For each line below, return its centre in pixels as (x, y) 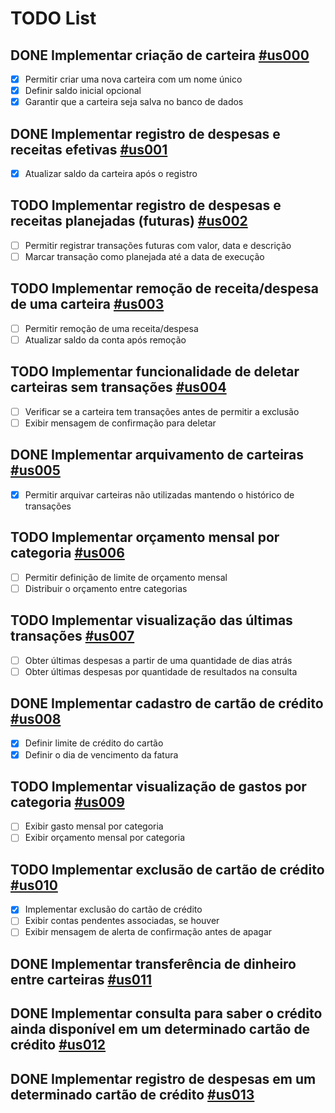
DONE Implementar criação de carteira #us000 (160, 55)
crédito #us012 (58, 1045)
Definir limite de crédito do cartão (94, 743)
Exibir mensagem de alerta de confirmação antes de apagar (148, 932)
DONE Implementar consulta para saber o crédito (166, 1013)
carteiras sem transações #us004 (118, 387)
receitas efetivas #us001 (89, 149)
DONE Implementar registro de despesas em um (163, 1078)
